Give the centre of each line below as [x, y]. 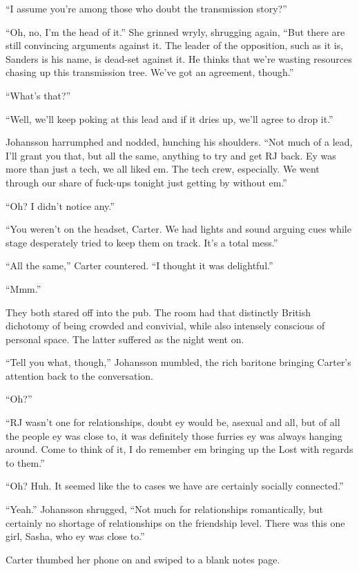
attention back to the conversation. [80, 375]
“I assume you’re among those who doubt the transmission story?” [146, 8]
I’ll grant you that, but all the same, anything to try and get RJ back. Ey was [171, 155]
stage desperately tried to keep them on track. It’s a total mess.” [142, 242]
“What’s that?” [38, 95]
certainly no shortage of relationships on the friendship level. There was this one [175, 522]
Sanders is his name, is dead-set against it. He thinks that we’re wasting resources [179, 58]
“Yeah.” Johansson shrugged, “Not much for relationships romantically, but [165, 509]
